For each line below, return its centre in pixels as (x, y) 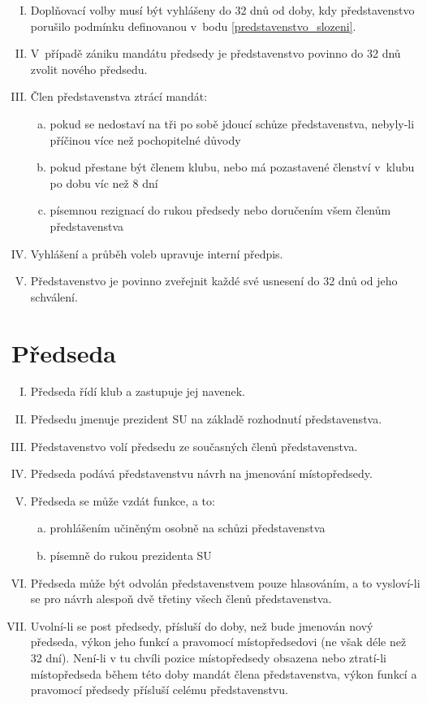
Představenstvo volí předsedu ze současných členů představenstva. (194, 446)
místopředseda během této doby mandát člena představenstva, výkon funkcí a (224, 673)
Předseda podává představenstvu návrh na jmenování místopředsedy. (201, 473)
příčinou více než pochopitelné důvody (145, 139)
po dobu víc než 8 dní (104, 182)
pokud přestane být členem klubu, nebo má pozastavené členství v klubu (232, 167)
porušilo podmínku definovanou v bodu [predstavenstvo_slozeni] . (193, 26)
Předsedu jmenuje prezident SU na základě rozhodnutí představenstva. (206, 419)
